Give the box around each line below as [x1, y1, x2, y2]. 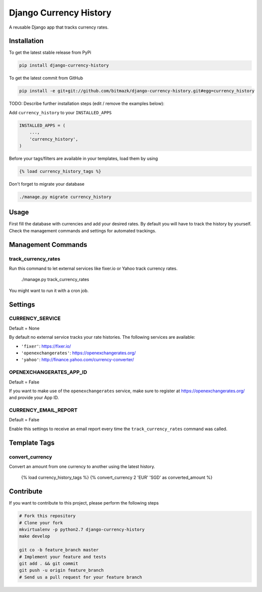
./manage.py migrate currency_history [19, 194, 112, 199]
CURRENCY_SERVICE [9, 315, 61, 322]
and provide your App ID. [9, 395, 59, 400]
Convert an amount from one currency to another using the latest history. [9, 464, 155, 470]
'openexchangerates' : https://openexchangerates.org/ [21, 350, 136, 356]
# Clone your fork [19, 520, 63, 525]
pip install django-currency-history [19, 63, 109, 68]
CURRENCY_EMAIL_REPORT [9, 407, 78, 414]
